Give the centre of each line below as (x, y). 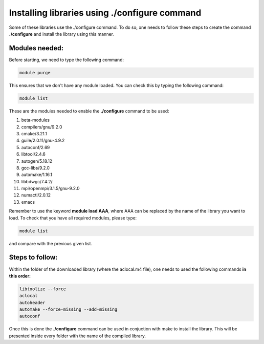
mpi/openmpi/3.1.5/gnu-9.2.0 (51, 189)
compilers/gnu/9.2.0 (42, 127)
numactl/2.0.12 (36, 195)
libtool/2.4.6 (33, 154)
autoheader (32, 302)
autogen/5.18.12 (37, 161)
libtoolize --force (43, 289)
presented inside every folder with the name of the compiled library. (77, 336)
